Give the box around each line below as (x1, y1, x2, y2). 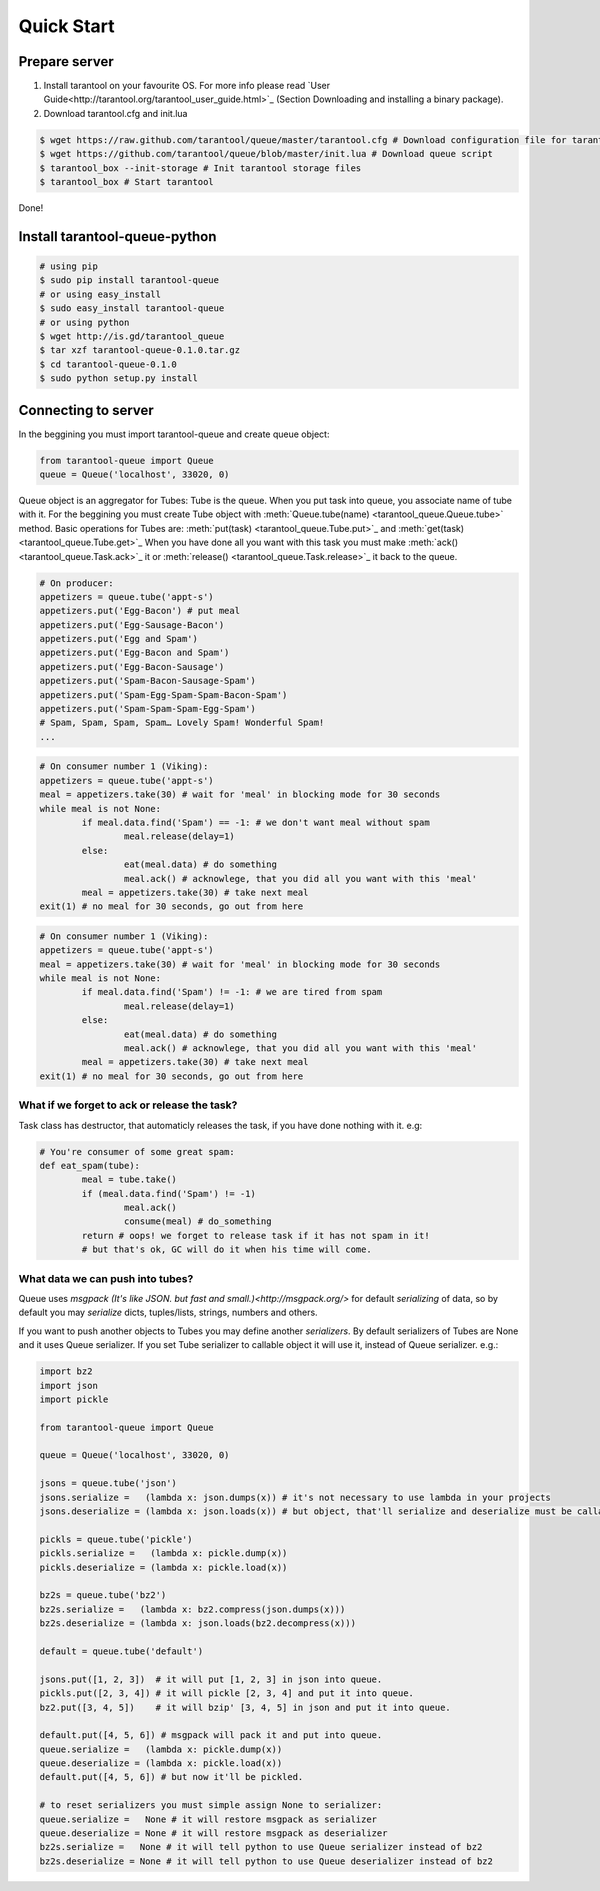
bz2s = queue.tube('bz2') (39, 1590, 167, 1601)
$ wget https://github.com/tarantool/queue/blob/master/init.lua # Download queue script (39, 148, 494, 160)
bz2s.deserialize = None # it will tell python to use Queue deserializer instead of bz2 (39, 1855, 494, 1867)
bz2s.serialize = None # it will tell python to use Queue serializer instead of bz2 (39, 1841, 483, 1853)
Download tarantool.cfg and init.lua (43, 107, 188, 119)
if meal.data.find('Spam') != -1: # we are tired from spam (81, 986, 383, 998)
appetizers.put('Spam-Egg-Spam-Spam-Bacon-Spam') (39, 689, 288, 700)
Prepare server (18, 53, 114, 70)
